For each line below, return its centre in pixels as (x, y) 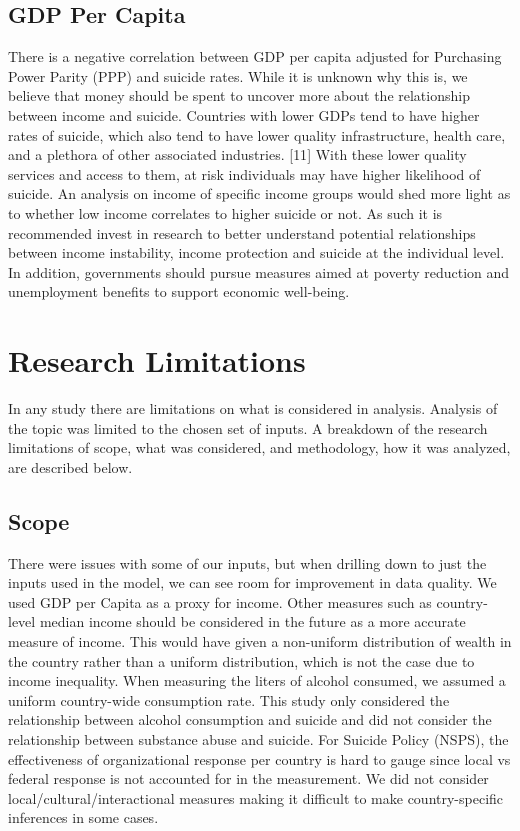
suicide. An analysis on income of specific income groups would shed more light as (259, 193)
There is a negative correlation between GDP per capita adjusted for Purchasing (255, 56)
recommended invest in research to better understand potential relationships (242, 232)
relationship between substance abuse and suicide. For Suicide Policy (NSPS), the (258, 738)
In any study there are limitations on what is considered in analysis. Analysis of (253, 408)
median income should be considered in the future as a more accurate (252, 621)
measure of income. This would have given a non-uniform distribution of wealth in (260, 641)
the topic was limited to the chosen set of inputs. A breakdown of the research (248, 427)
